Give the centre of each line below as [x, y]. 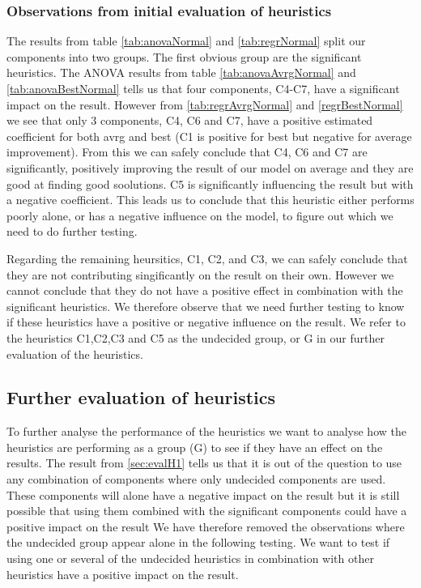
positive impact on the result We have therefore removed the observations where [206, 526]
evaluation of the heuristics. [75, 354]
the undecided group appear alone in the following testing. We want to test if [198, 542]
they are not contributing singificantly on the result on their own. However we [200, 274]
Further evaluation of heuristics [141, 397]
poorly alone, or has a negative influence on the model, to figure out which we [200, 215]
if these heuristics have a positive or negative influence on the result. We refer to [206, 322]
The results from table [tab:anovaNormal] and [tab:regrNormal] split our [186, 41]
